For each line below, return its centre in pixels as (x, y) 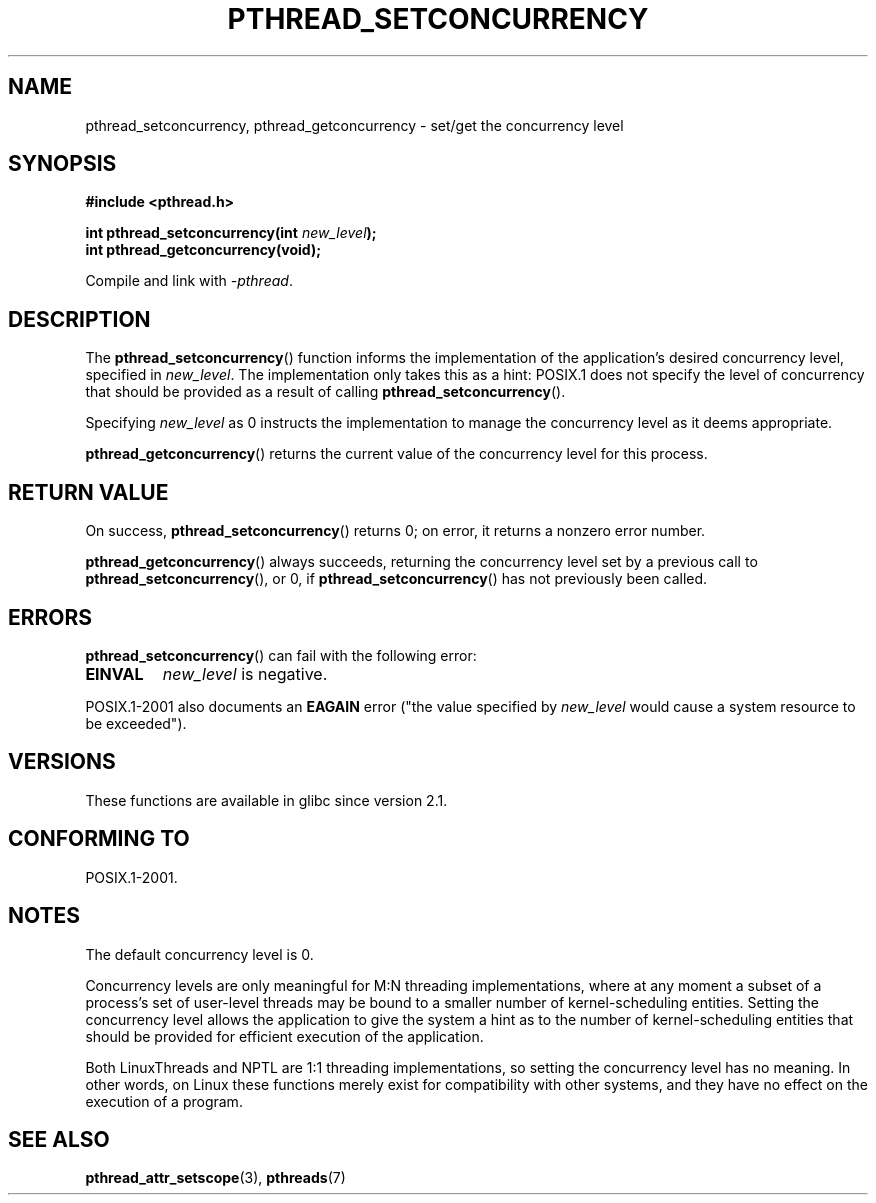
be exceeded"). (136, 723)
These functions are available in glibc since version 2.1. (266, 800)
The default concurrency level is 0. (199, 954)
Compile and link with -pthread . (189, 281)
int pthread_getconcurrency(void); (203, 250)
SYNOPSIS (62, 164)
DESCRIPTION (79, 319)
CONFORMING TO (99, 839)
